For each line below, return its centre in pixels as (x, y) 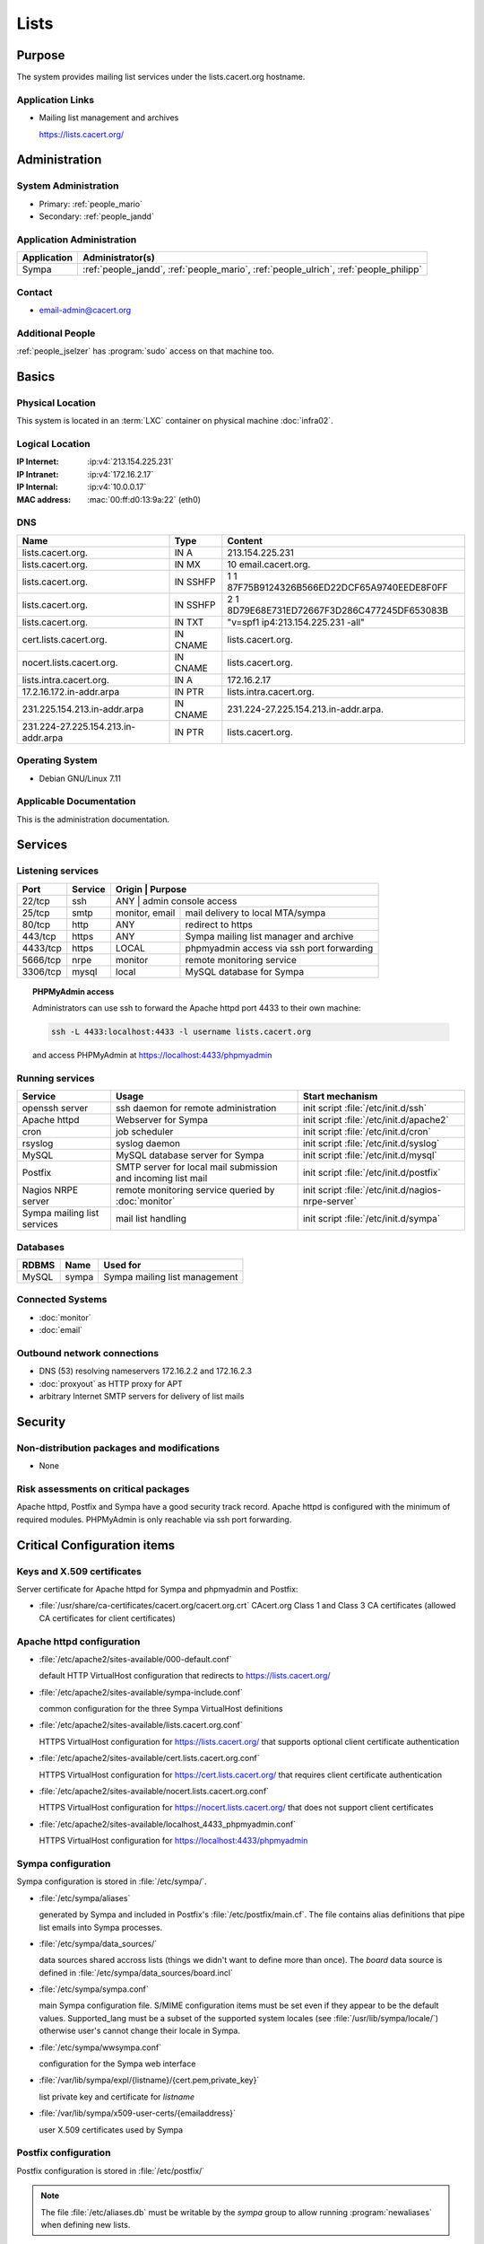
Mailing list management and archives (109, 118)
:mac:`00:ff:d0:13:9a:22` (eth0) (144, 499)
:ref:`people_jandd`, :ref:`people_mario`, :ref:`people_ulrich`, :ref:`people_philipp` (252, 269)
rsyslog (38, 1144)
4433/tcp (42, 948)
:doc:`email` (61, 1330)
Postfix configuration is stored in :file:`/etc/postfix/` (111, 2170)
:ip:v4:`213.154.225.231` (130, 461)
